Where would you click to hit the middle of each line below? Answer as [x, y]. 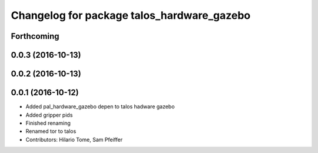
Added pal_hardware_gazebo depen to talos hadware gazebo [100, 107]
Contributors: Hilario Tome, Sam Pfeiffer [74, 139]
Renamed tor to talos [51, 131]
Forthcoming [35, 36]
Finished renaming [48, 123]
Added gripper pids [49, 115]
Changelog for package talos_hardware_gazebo [131, 15]
